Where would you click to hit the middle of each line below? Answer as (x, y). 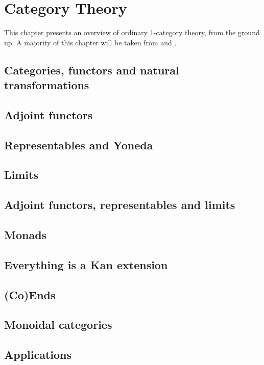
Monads (26, 234)
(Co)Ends (30, 294)
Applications (38, 355)
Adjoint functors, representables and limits (120, 205)
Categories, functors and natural (92, 70)
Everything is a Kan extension (86, 264)
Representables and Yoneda (79, 145)
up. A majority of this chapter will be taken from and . (90, 42)
